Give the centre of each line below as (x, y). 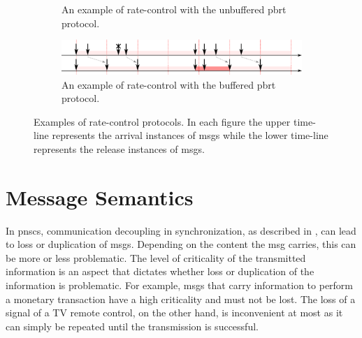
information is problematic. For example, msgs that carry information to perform (180, 285)
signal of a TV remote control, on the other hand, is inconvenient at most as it (174, 313)
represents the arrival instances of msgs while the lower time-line (190, 135)
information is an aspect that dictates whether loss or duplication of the (160, 271)
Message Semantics (100, 197)
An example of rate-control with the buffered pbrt (169, 84)
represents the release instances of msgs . (119, 148)
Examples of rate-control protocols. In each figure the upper (162, 121)
